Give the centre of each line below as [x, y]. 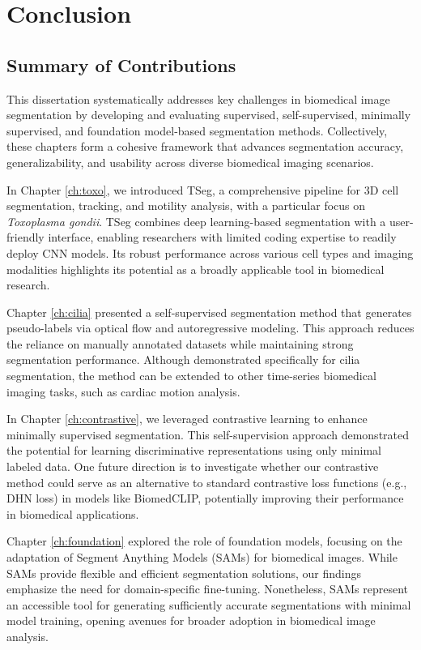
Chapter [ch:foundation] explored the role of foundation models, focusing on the [204, 541]
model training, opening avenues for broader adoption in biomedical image [191, 620]
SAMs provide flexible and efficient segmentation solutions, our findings [184, 573]
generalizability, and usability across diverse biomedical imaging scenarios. [190, 162]
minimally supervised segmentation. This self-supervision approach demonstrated [208, 434]
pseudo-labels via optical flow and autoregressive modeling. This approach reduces [210, 328]
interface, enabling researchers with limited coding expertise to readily [222, 237]
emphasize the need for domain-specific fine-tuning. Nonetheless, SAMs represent [208, 589]
